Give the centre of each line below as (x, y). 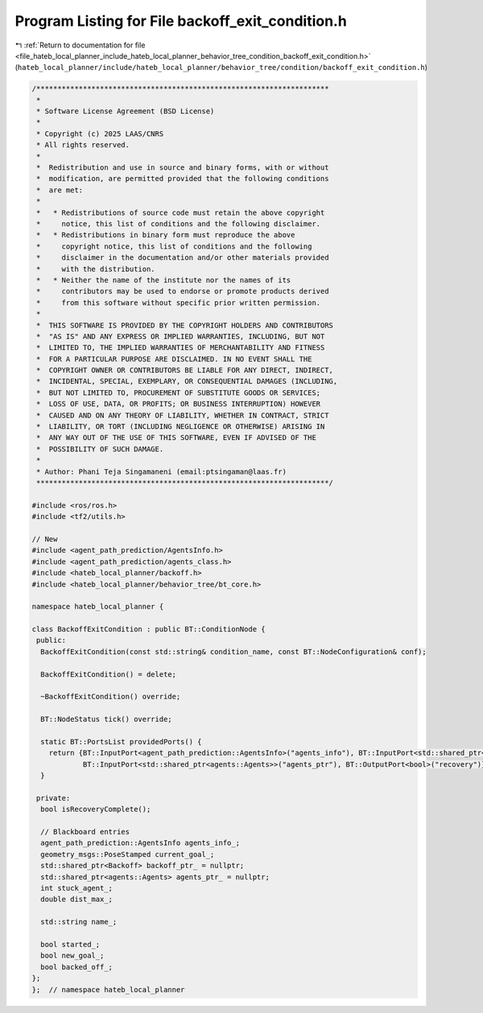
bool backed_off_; (76, 967)
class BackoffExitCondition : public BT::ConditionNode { (149, 629)
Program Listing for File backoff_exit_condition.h (181, 21)
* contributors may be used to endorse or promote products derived (183, 291)
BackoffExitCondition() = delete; (109, 674)
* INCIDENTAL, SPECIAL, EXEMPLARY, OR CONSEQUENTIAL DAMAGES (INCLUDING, (187, 381)
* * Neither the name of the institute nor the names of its (164, 280)
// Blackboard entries (85, 832)
